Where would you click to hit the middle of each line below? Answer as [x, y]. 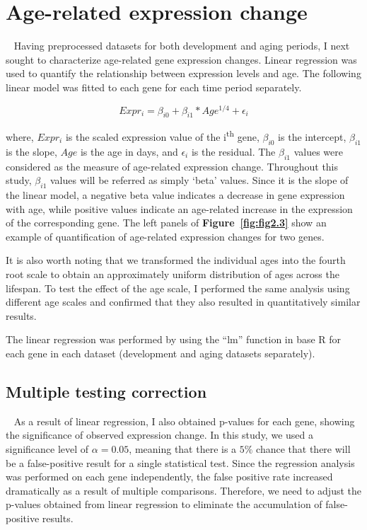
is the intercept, [312, 137]
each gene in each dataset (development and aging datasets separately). [161, 353]
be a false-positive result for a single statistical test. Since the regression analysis [180, 462]
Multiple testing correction [106, 391]
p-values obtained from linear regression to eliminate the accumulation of [164, 504]
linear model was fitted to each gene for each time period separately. [154, 87]
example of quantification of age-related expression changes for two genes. [165, 236]
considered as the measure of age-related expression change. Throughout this [172, 166]
